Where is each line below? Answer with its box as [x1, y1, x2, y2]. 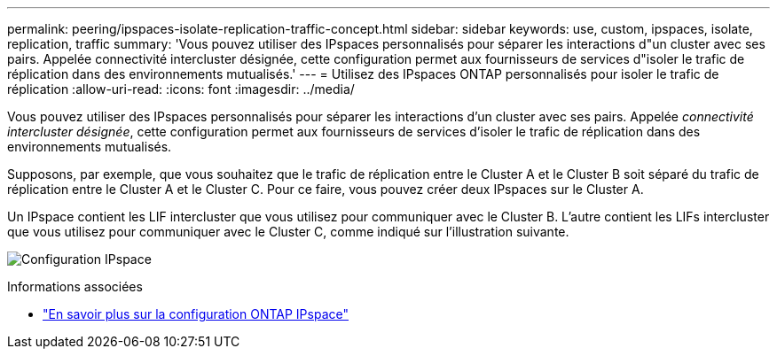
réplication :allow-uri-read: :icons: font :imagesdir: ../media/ [7, 81, 355, 97]
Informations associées [7, 279, 143, 294]
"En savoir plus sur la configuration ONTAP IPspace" [43, 306, 349, 321]
